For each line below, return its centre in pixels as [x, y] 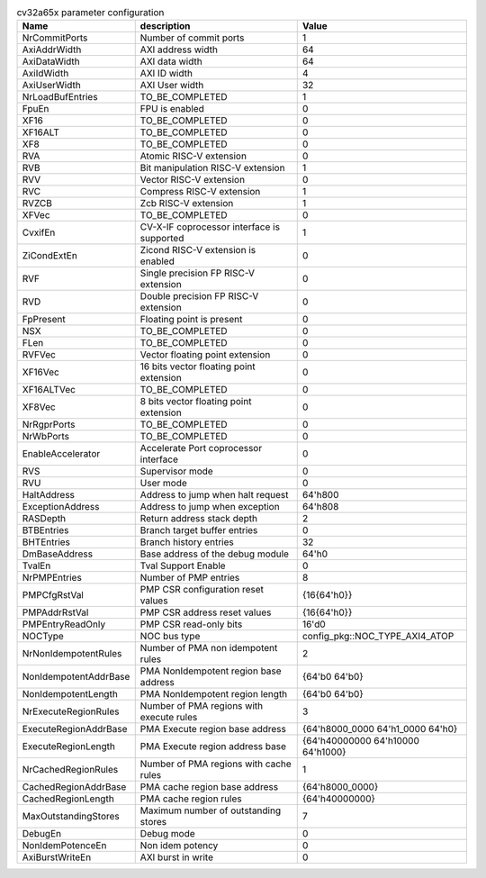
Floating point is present [191, 320]
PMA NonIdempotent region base [211, 671]
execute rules [169, 718]
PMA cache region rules [191, 799]
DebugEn [42, 834]
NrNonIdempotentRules [72, 654]
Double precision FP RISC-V [199, 296]
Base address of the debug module [215, 554]
